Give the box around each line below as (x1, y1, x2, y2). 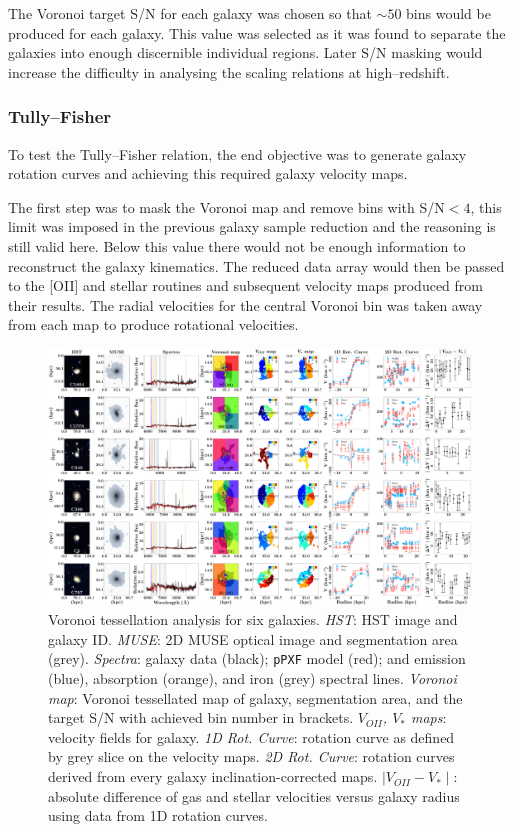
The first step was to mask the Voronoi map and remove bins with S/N (8, 196, 445, 217)
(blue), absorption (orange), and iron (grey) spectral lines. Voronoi (48, 668, 457, 689)
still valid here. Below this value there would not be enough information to (8, 235, 466, 256)
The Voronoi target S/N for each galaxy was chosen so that (8, 3, 372, 23)
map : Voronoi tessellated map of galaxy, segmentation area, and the (48, 687, 463, 708)
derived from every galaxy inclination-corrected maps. (48, 766, 378, 787)
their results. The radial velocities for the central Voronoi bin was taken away (8, 294, 483, 315)
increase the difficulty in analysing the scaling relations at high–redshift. (8, 61, 450, 82)
